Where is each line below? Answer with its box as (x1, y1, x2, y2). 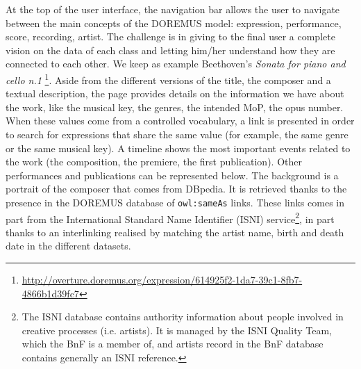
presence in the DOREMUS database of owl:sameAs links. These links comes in (6, 195, 344, 209)
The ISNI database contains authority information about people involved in (22, 309, 344, 324)
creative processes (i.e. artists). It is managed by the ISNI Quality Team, (22, 322, 332, 337)
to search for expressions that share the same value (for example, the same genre (6, 127, 349, 141)
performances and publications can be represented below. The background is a (6, 167, 339, 182)
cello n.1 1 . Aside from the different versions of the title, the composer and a (6, 70, 331, 87)
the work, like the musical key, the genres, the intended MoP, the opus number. (6, 99, 344, 114)
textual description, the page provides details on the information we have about (6, 86, 344, 101)
